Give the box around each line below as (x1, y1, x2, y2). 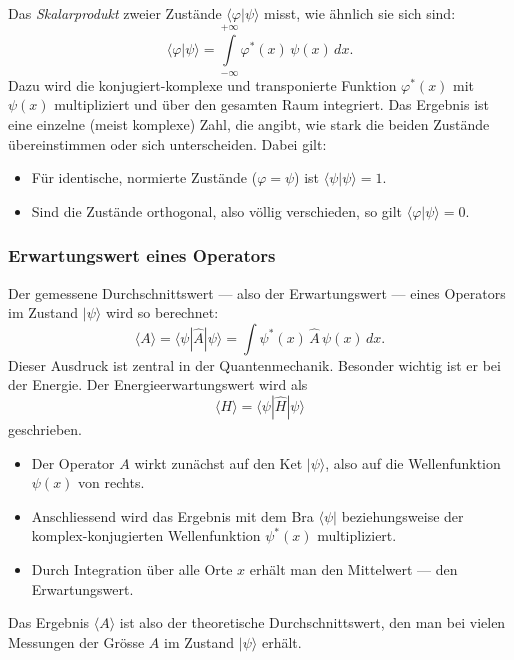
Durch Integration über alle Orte (31, 558, 233, 579)
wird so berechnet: (105, 302, 219, 323)
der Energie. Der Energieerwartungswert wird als (8, 374, 308, 395)
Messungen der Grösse (8, 631, 145, 652)
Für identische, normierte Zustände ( (31, 167, 258, 188)
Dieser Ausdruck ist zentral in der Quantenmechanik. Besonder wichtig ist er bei (8, 354, 501, 375)
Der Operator (31, 452, 115, 473)
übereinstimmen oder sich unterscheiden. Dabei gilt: (8, 133, 327, 154)
